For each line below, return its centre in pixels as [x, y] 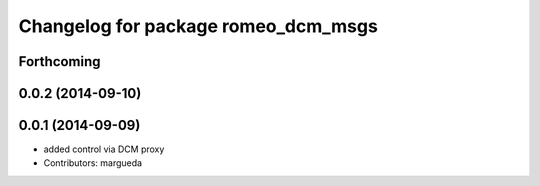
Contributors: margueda [93, 163]
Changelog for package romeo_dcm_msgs [198, 26]
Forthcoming [59, 61]
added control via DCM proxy [104, 149]
